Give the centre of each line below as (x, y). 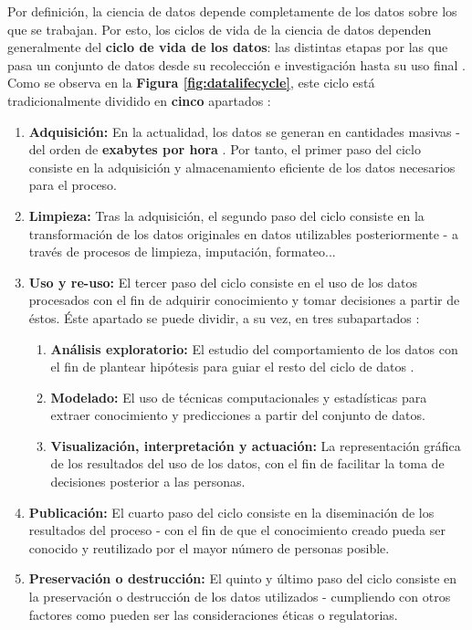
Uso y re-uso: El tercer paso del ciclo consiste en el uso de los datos (223, 282)
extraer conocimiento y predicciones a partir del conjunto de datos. (238, 415)
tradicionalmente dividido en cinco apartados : (139, 100)
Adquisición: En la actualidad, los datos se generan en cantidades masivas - (244, 131)
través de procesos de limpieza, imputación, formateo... (182, 252)
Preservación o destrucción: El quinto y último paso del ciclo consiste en (243, 578)
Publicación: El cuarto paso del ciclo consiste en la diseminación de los (231, 512)
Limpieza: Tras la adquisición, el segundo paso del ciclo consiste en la (226, 215)
